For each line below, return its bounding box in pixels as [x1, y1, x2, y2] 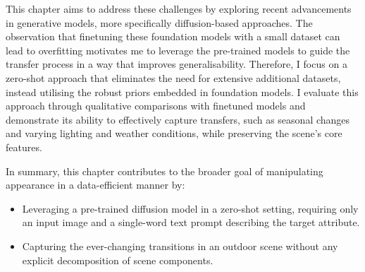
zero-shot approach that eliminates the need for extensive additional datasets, [6, 70, 341, 85]
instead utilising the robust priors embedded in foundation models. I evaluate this [6, 84, 359, 99]
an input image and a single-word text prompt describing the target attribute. [22, 215, 360, 230]
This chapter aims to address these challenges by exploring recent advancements [6, 1, 352, 16]
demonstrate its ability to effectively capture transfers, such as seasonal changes [6, 112, 350, 126]
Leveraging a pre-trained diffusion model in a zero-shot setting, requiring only [22, 201, 359, 215]
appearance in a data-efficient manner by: [6, 177, 185, 192]
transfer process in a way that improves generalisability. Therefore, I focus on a [6, 57, 347, 71]
